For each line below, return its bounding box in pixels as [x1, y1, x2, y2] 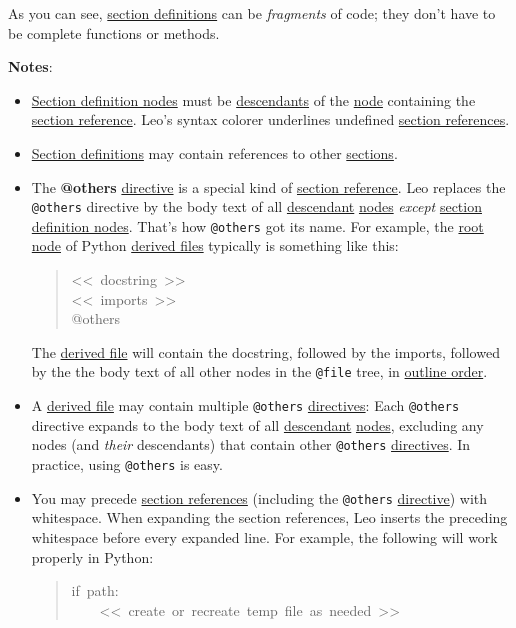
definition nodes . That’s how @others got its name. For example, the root [31, 215, 484, 236]
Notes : [8, 56, 53, 77]
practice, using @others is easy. [31, 454, 223, 474]
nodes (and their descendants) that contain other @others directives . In [31, 434, 471, 455]
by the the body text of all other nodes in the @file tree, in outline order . [31, 361, 488, 382]
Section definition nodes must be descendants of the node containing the [31, 89, 476, 110]
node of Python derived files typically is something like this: [31, 235, 399, 256]
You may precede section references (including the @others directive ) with [31, 487, 488, 508]
